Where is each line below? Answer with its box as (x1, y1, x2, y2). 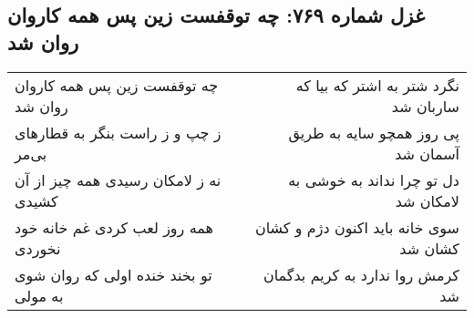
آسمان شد (395, 142, 459, 164)
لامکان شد (395, 190, 459, 211)
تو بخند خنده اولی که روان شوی (15, 263, 212, 285)
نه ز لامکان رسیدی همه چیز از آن (15, 169, 222, 190)
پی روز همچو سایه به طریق (288, 121, 459, 143)
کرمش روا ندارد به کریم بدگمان (263, 263, 459, 285)
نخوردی (15, 237, 61, 259)
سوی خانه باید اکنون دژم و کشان (254, 216, 459, 238)
